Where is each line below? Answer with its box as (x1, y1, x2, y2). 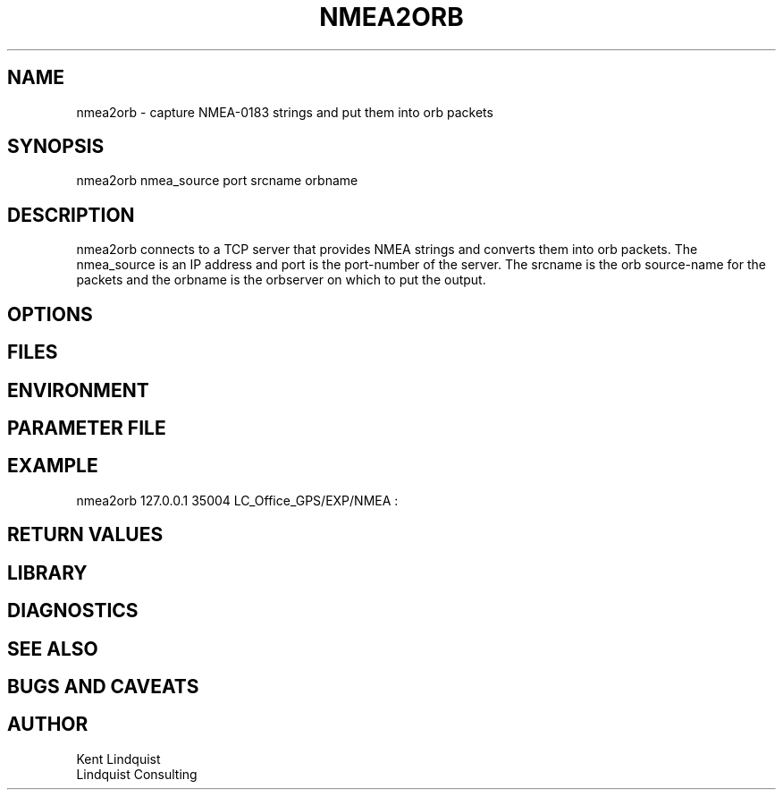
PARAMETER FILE (7, 416, 166, 439)
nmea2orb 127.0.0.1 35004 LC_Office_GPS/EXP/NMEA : (76, 492, 399, 508)
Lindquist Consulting (76, 766, 198, 782)
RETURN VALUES (7, 523, 164, 547)
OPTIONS (7, 302, 93, 326)
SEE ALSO (7, 637, 98, 660)
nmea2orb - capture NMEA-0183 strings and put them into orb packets (76, 104, 493, 120)
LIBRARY (7, 561, 88, 584)
